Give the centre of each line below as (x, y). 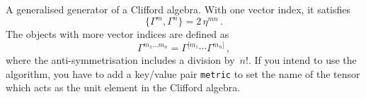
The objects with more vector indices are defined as (118, 34)
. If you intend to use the (302, 60)
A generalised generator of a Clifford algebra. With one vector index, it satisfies (178, 9)
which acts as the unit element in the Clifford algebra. (123, 87)
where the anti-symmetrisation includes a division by (120, 60)
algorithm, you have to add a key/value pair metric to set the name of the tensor (183, 73)
